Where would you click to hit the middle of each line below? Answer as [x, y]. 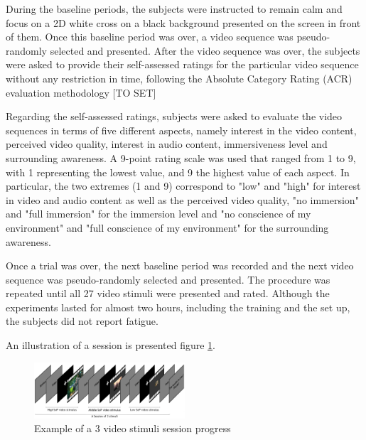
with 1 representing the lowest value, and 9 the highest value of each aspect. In [178, 172]
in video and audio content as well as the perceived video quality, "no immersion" [182, 199]
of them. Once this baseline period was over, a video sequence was [150, 37]
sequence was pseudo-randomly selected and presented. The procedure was [168, 279]
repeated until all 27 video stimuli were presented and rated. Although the [168, 293]
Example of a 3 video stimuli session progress [133, 428]
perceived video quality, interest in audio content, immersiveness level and [167, 144]
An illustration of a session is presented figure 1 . [111, 345]
